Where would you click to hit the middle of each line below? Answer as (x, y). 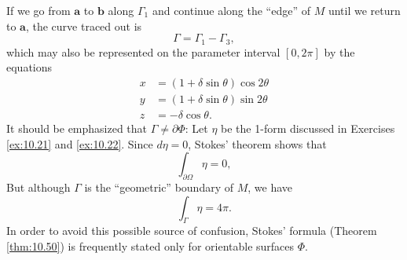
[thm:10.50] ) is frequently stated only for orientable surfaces (150, 245)
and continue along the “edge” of (231, 10)
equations (29, 67)
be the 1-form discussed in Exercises (308, 128)
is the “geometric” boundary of (159, 187)
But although (38, 187)
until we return (364, 10)
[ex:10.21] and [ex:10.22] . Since (80, 143)
